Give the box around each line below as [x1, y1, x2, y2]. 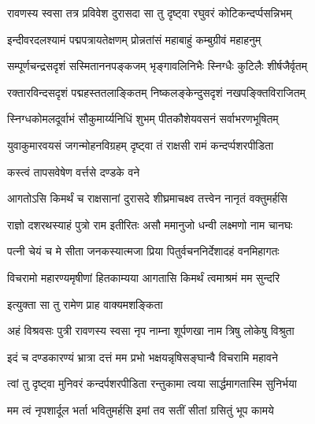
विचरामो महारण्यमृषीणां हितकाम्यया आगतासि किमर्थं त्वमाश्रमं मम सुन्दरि [7, 269, 280, 285]
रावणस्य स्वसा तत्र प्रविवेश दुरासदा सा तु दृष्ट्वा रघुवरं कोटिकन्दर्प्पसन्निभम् [7, 5, 292, 20]
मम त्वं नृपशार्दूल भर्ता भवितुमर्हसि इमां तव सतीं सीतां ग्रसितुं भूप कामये [7, 401, 274, 418]
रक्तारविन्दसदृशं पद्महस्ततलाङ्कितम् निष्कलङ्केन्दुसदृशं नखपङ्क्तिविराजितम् [7, 84, 306, 100]
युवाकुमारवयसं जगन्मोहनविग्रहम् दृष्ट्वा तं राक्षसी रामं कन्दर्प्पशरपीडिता [7, 136, 274, 153]
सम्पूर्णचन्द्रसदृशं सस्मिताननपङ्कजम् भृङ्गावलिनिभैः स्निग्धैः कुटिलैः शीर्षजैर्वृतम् [7, 58, 308, 74]
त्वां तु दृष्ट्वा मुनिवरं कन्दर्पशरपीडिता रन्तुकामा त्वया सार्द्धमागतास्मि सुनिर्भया [7, 375, 297, 392]
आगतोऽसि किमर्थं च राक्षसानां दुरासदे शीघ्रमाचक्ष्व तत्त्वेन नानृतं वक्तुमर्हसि [7, 190, 287, 206]
